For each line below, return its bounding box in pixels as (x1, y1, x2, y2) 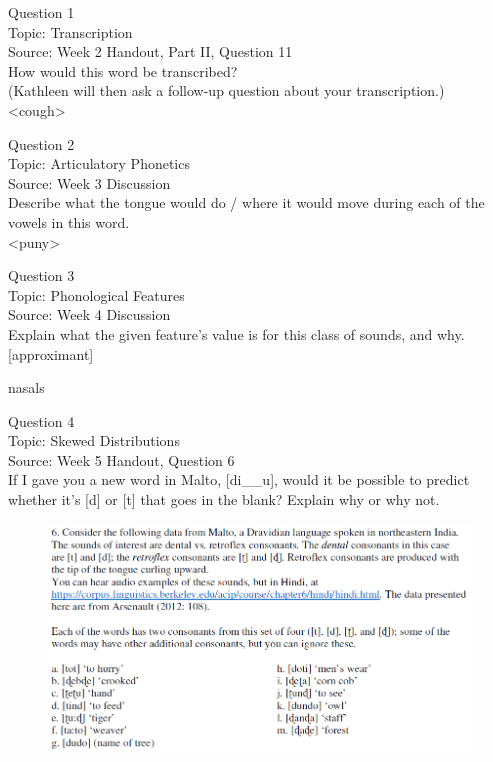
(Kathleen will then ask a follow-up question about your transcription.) (8, 80, 445, 101)
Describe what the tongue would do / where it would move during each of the (8, 192, 485, 213)
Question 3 (8, 265, 75, 286)
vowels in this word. (8, 211, 130, 232)
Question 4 (8, 410, 75, 431)
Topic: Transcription (8, 21, 133, 42)
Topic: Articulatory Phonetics (8, 153, 190, 174)
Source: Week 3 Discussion (8, 172, 171, 193)
